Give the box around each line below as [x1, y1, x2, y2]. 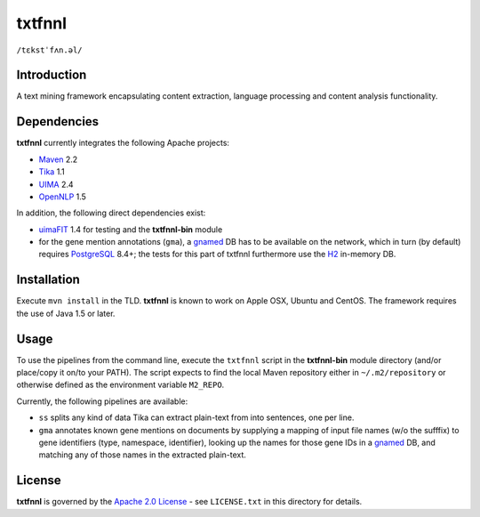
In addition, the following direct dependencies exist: [16, 207, 206, 218]
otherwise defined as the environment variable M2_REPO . [16, 379, 225, 391]
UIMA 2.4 [38, 179, 75, 190]
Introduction [16, 68, 87, 83]
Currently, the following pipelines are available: [16, 396, 188, 407]
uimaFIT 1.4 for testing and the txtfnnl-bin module [38, 223, 223, 235]
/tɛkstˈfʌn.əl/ [16, 44, 84, 55]
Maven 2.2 [38, 154, 78, 165]
